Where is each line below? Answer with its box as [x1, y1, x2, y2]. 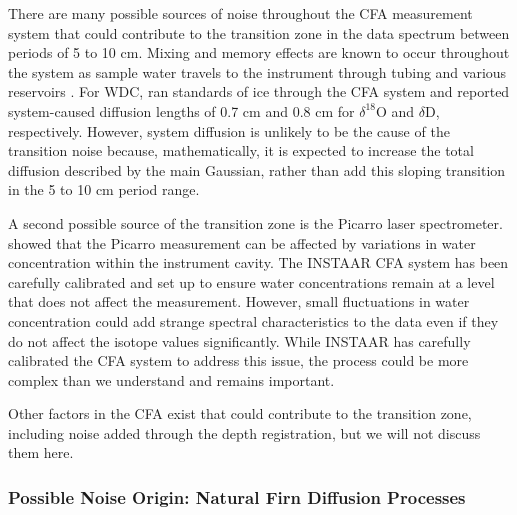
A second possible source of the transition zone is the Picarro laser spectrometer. [8, 212, 503, 233]
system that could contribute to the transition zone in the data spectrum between [8, 22, 510, 43]
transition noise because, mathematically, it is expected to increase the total [8, 140, 474, 161]
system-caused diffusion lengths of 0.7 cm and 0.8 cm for [8, 100, 355, 121]
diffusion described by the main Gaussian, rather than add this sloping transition [8, 159, 506, 180]
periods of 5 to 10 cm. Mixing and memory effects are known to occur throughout [8, 42, 510, 63]
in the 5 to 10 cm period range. [8, 179, 200, 200]
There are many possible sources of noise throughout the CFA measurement [8, 3, 473, 23]
